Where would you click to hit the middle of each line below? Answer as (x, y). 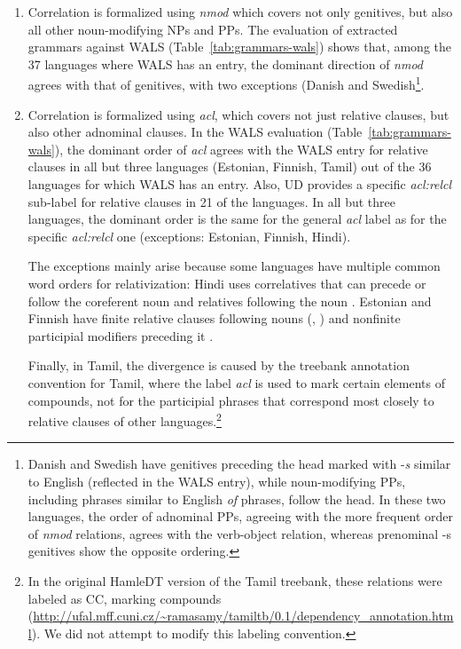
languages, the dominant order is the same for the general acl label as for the (237, 219)
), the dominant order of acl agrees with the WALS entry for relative (241, 149)
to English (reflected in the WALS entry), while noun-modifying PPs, (217, 481)
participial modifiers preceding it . (121, 335)
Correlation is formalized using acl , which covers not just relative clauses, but (238, 114)
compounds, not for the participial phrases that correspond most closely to (231, 400)
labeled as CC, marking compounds (125, 598)
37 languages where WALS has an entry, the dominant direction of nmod (226, 63)
